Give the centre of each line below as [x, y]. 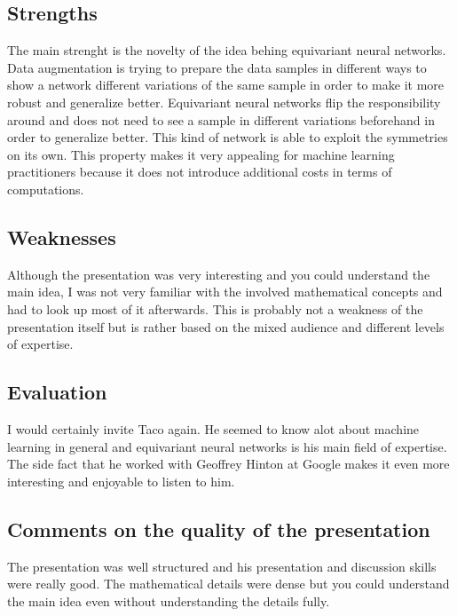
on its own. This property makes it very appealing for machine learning [201, 154]
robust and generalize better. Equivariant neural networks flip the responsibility [224, 102]
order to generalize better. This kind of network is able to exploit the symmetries [228, 137]
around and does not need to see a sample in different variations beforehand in [221, 119]
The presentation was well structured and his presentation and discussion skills [222, 566]
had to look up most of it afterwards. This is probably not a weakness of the [215, 308]
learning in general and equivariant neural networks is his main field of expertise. [227, 446]
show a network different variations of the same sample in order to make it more [226, 85]
